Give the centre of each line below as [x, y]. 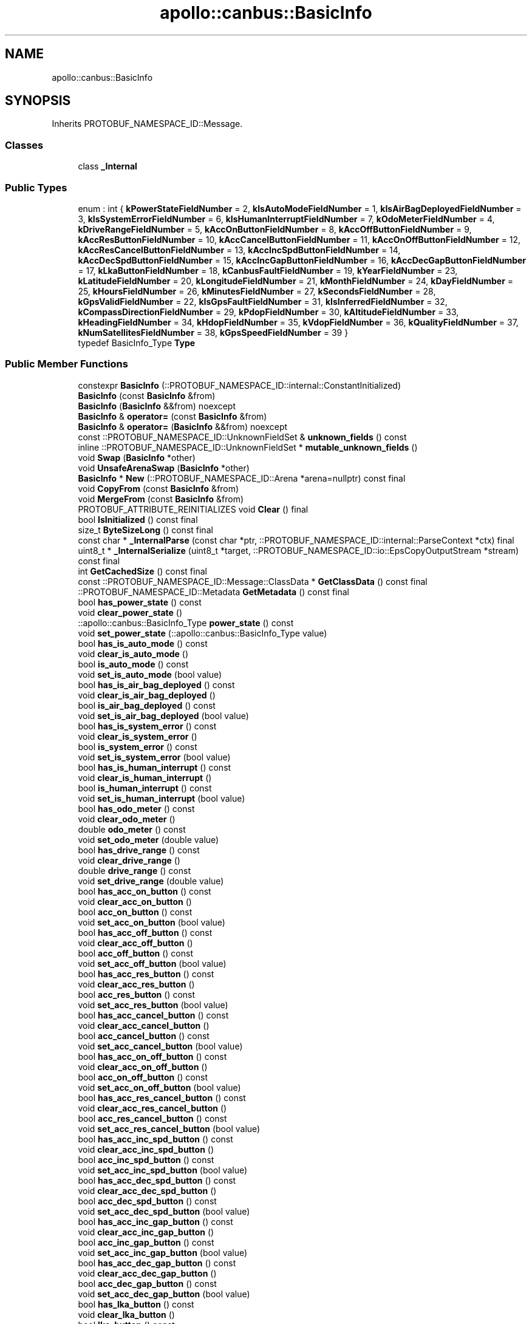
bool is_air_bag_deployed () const [147, 705]
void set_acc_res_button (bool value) [153, 1005]
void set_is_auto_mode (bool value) [150, 674]
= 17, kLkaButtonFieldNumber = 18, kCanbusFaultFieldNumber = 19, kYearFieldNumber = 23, [268, 270]
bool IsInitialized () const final [138, 519]
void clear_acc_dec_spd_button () [147, 1190]
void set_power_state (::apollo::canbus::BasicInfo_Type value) [203, 633]
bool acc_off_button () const [135, 953]
